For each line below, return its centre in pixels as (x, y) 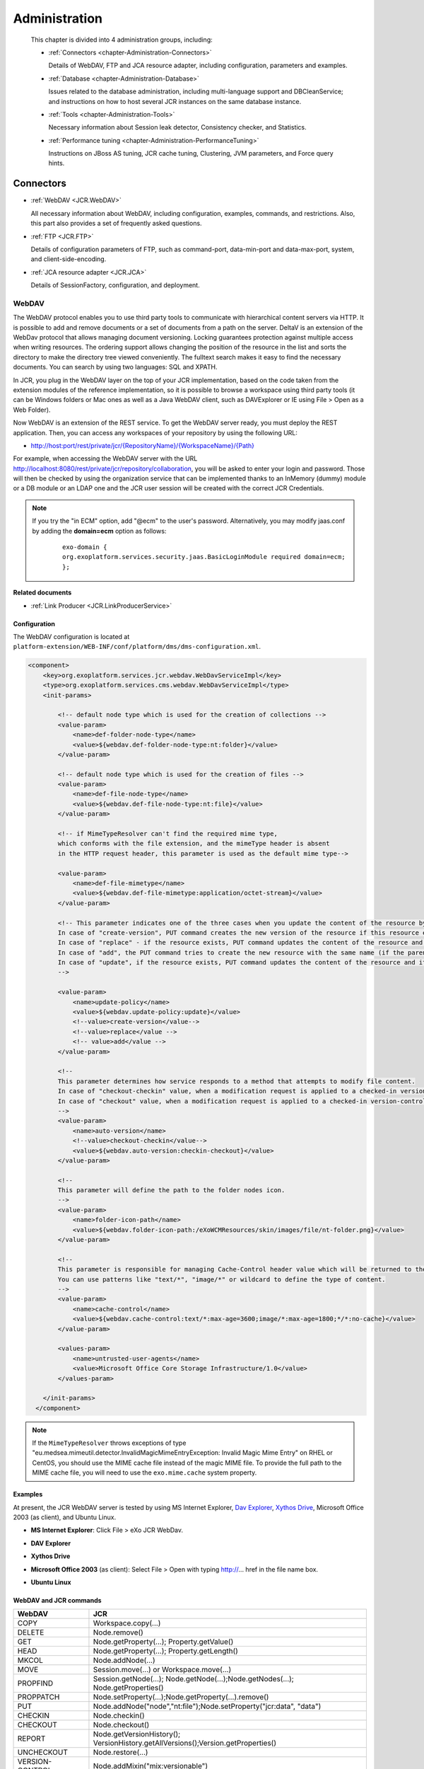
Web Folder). (32, 410)
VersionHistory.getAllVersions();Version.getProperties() (185, 1743)
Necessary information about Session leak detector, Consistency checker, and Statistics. (177, 127)
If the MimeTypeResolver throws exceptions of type (109, 1443)
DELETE (31, 1632)
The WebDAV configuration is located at (71, 636)
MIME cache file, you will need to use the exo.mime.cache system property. (145, 1473)
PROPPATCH (39, 1697)
